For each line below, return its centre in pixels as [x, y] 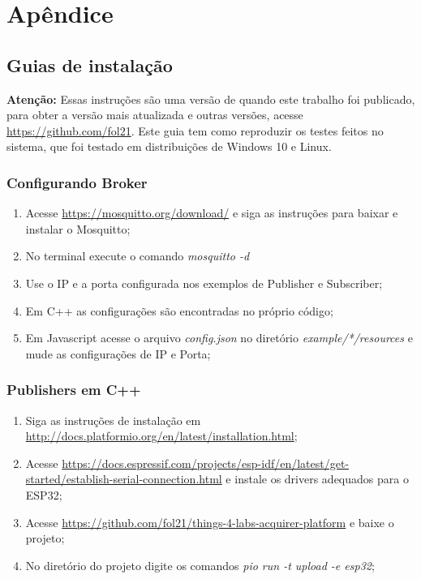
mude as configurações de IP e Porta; [118, 353]
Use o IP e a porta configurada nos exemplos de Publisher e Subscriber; [204, 283]
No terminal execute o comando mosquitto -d [137, 256]
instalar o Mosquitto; [78, 228]
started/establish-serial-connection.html [124, 479]
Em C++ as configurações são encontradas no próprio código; [179, 310]
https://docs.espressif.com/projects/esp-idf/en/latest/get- [206, 463]
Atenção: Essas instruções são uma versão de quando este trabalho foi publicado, [211, 99]
